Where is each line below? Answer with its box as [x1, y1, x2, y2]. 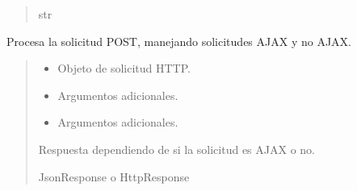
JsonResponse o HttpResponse [38, 168, 190, 185]
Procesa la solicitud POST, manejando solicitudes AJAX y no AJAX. [6, 32, 351, 49]
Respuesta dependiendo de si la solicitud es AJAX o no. [38, 140, 315, 157]
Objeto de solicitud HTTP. [57, 60, 191, 77]
